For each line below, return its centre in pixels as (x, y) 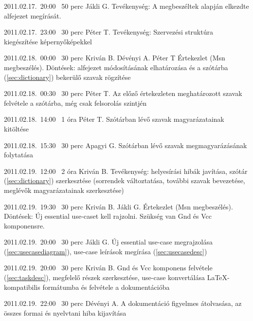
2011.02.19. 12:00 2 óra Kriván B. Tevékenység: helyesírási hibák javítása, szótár (126, 171)
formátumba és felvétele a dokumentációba (106, 287)
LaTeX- (218, 277)
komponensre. (24, 225)
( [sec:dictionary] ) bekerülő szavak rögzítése (67, 77)
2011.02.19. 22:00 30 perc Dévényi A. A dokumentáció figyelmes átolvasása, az (123, 303)
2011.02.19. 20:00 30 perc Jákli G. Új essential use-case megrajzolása (108, 242)
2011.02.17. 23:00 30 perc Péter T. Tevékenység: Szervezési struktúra (108, 32)
